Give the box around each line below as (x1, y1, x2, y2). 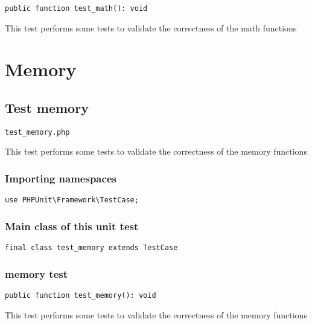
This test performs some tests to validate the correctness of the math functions (5, 21, 297, 34)
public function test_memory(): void (5, 291, 156, 300)
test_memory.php (5, 127, 70, 137)
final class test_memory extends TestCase (5, 243, 178, 253)
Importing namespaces (5, 171, 116, 185)
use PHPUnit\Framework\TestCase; (5, 196, 139, 205)
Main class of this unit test (5, 218, 139, 233)
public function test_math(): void (5, 4, 148, 13)
